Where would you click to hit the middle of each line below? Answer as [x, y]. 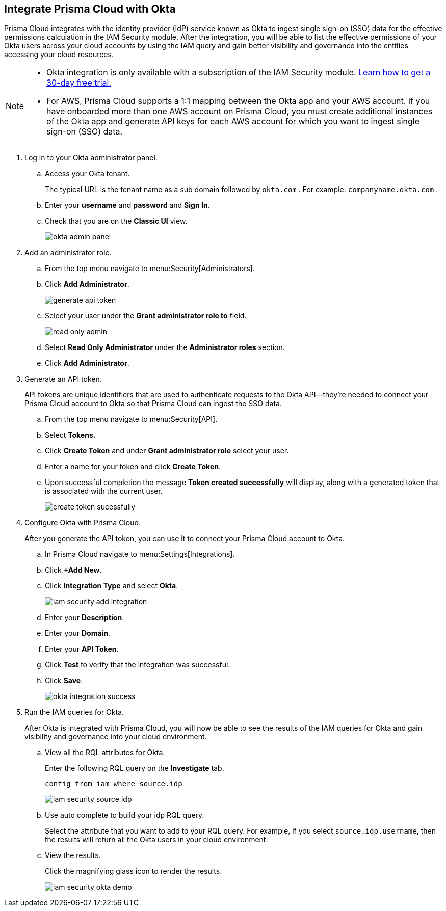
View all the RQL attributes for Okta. [105, 753]
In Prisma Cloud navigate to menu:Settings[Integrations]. [140, 554]
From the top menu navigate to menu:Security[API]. [131, 419]
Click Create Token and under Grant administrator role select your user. [167, 451]
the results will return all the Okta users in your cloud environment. [156, 840]
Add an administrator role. [68, 253]
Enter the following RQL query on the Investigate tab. [135, 768]
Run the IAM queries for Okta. [74, 712]
